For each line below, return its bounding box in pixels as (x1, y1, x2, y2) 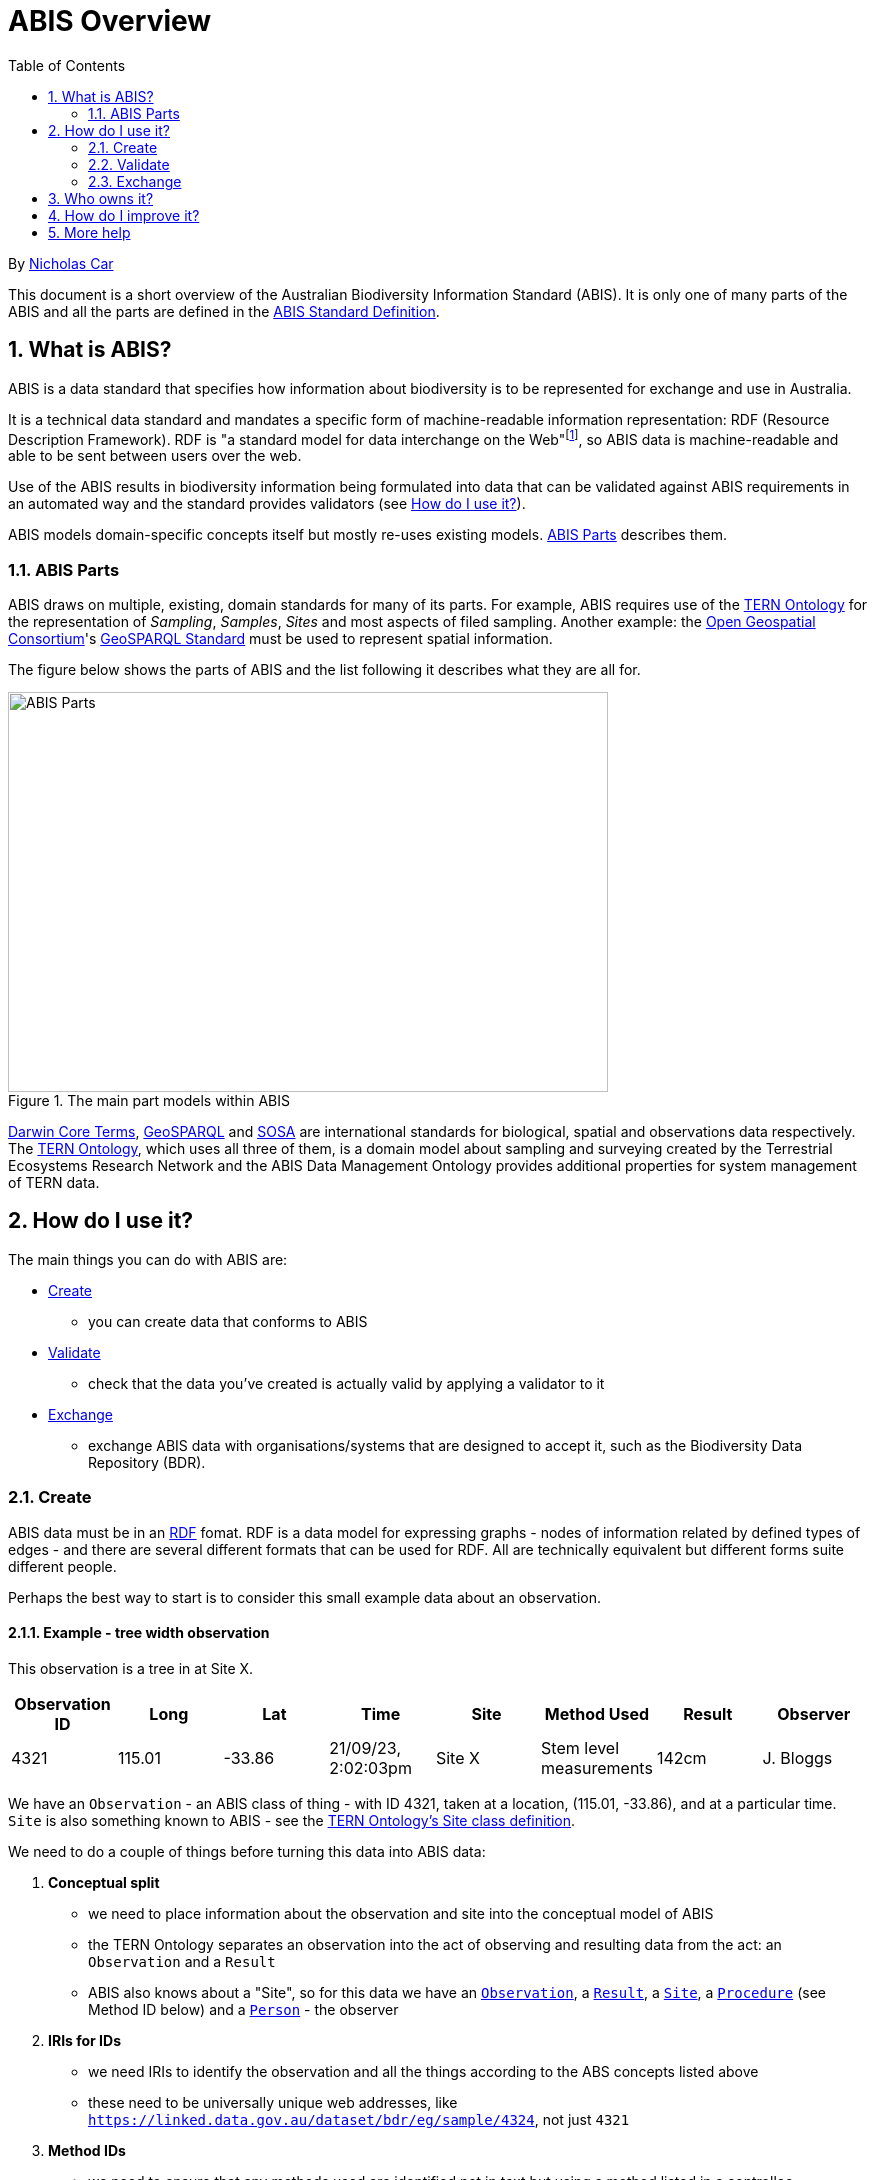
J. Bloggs (762, 1747, 833, 1768)
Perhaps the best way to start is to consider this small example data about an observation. (8, 1588, 602, 1606)
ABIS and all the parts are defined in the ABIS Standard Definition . (8, 302, 440, 320)
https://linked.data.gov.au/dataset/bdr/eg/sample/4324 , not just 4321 (88, 2110, 630, 2128)
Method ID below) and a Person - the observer (88, 2000, 399, 2018)
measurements (541, 1757, 653, 1778)
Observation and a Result (88, 1952, 276, 1970)
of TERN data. (8, 1174, 100, 1191)
